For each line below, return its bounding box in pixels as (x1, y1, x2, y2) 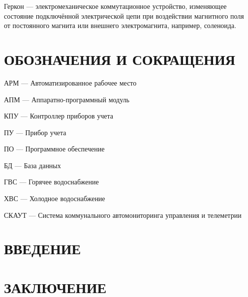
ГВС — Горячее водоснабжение (4, 177, 99, 187)
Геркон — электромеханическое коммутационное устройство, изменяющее (4, 1, 227, 11)
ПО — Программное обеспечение (4, 144, 105, 154)
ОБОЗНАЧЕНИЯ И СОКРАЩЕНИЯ (4, 49, 235, 69)
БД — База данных (4, 160, 61, 170)
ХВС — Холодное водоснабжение (4, 193, 105, 204)
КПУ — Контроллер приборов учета (4, 111, 113, 121)
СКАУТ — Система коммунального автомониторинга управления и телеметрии (4, 209, 242, 220)
